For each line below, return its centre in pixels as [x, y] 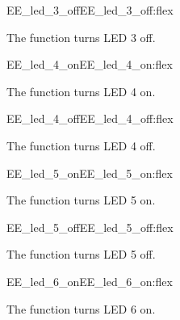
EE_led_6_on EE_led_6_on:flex [90, 281]
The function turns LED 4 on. [81, 91]
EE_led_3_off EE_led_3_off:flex [90, 10]
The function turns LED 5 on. [81, 200]
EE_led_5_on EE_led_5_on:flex [90, 173]
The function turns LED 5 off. [81, 254]
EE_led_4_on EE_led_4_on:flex [90, 64]
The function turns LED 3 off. [81, 37]
